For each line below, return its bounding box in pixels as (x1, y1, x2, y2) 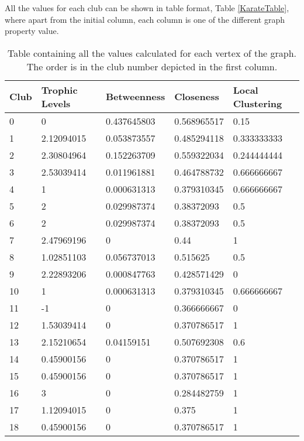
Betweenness (106, 90, 165, 104)
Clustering (233, 96, 282, 110)
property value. (5, 25, 59, 37)
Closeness (174, 90, 219, 104)
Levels (41, 96, 71, 110)
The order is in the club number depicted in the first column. (26, 59, 278, 73)
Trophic (41, 83, 78, 97)
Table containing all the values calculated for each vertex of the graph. (7, 46, 296, 60)
